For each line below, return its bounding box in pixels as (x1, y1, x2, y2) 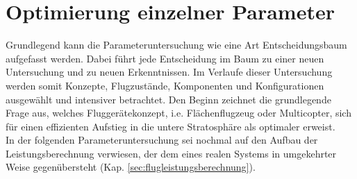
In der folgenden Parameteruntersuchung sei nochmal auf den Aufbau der (6, 133, 318, 147)
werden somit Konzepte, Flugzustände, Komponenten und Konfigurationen (6, 78, 324, 92)
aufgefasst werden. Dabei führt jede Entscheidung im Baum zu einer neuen (6, 51, 324, 65)
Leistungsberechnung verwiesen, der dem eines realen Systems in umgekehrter (6, 146, 337, 160)
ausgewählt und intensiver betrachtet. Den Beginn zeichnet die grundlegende (6, 92, 331, 106)
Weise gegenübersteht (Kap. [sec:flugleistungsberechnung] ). (6, 160, 256, 174)
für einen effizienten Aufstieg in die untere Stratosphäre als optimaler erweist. (6, 119, 335, 133)
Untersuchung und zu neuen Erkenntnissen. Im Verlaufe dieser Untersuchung (6, 65, 333, 79)
